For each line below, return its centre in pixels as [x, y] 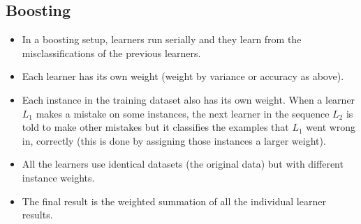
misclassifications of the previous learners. [111, 53]
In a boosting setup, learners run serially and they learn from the [162, 39]
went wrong [331, 127]
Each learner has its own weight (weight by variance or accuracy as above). [183, 76]
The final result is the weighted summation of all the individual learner [174, 201]
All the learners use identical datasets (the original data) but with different [183, 164]
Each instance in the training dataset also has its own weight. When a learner [189, 99]
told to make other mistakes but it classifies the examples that [155, 127]
